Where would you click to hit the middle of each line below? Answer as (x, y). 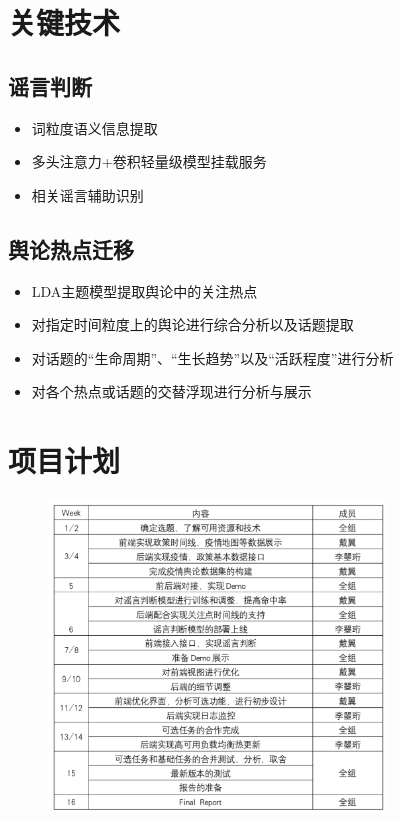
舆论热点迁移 (71, 248)
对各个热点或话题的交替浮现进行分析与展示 (171, 391)
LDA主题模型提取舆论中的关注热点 (144, 290)
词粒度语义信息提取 (94, 127)
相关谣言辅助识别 (87, 194)
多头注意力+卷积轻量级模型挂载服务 (149, 161)
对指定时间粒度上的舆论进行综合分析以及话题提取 (192, 324)
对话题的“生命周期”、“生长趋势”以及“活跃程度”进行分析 (212, 357)
